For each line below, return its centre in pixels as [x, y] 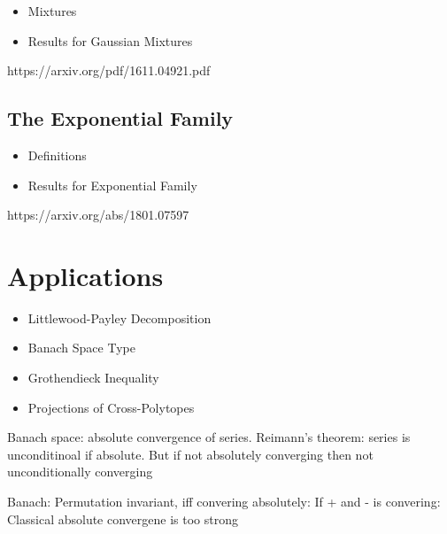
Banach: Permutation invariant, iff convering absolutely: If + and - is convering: [224, 502]
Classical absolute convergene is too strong [123, 519]
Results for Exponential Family [112, 185]
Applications [85, 275]
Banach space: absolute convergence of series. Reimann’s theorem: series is [209, 437]
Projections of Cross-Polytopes [111, 407]
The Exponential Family [120, 118]
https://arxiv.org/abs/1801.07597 [98, 215]
